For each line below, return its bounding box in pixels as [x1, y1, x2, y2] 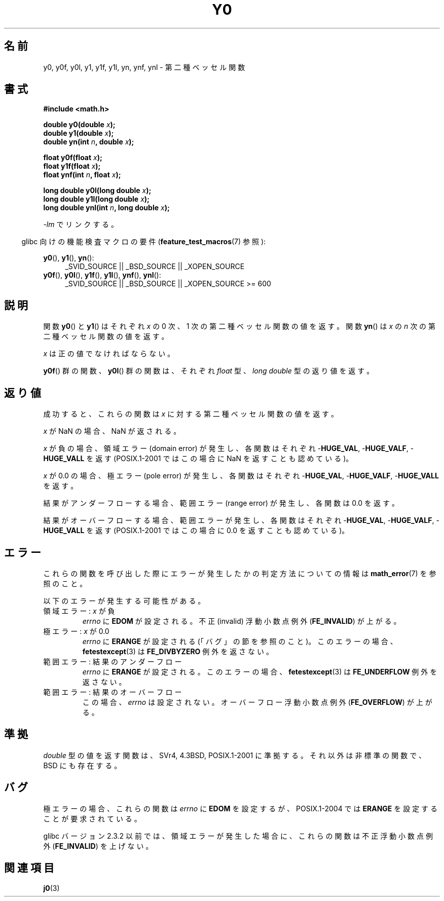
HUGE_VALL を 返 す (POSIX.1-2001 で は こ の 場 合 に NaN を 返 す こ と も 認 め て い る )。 [43, 454, 353, 463]
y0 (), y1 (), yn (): [43, 253, 94, 262]
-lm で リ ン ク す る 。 [43, 220, 119, 229]
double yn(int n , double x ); [43, 137, 134, 146]
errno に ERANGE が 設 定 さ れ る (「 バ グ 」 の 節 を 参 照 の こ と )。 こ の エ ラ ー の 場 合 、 [82, 636, 397, 646]
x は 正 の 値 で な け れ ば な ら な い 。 [43, 349, 175, 358]
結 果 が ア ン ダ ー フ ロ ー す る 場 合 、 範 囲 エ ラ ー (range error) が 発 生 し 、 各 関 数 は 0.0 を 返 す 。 [43, 499, 399, 508]
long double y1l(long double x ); [43, 195, 150, 204]
